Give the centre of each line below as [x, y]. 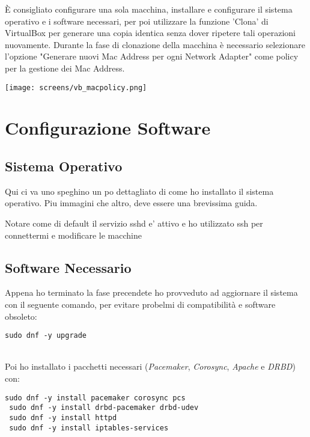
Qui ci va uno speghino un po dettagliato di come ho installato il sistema [139, 191]
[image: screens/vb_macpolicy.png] [76, 87]
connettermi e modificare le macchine [73, 235]
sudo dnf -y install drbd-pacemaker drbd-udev [104, 408]
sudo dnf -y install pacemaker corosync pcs [95, 398]
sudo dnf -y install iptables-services [89, 428]
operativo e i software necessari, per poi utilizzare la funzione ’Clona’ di [137, 21]
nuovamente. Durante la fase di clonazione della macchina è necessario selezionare [155, 44]
